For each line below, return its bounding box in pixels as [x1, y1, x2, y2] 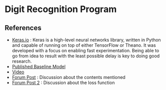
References [5, 24, 42, 32]
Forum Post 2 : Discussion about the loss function [12, 79, 115, 85]
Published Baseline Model [12, 64, 66, 69]
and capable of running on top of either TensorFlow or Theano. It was [12, 42, 156, 48]
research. [12, 58, 32, 64]
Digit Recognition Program [5, 4, 117, 15]
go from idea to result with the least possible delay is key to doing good [12, 53, 160, 59]
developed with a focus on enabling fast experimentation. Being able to [12, 48, 159, 53]
